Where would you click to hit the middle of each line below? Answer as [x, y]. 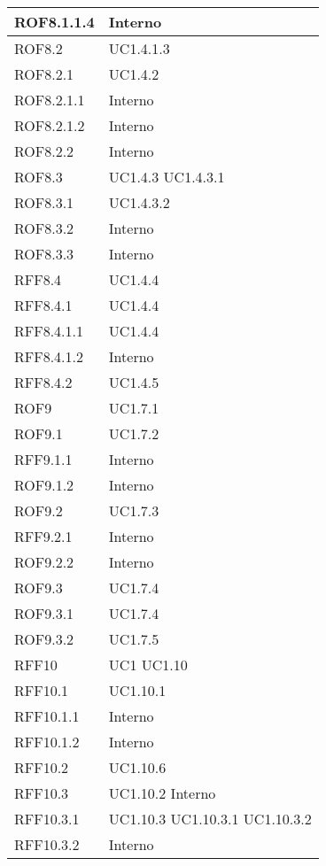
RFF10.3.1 [47, 819]
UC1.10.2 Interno [162, 793]
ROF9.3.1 [44, 613]
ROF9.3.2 [44, 639]
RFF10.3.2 [47, 844]
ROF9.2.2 [44, 562]
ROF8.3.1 [44, 202]
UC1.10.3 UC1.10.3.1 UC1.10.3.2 [210, 819]
